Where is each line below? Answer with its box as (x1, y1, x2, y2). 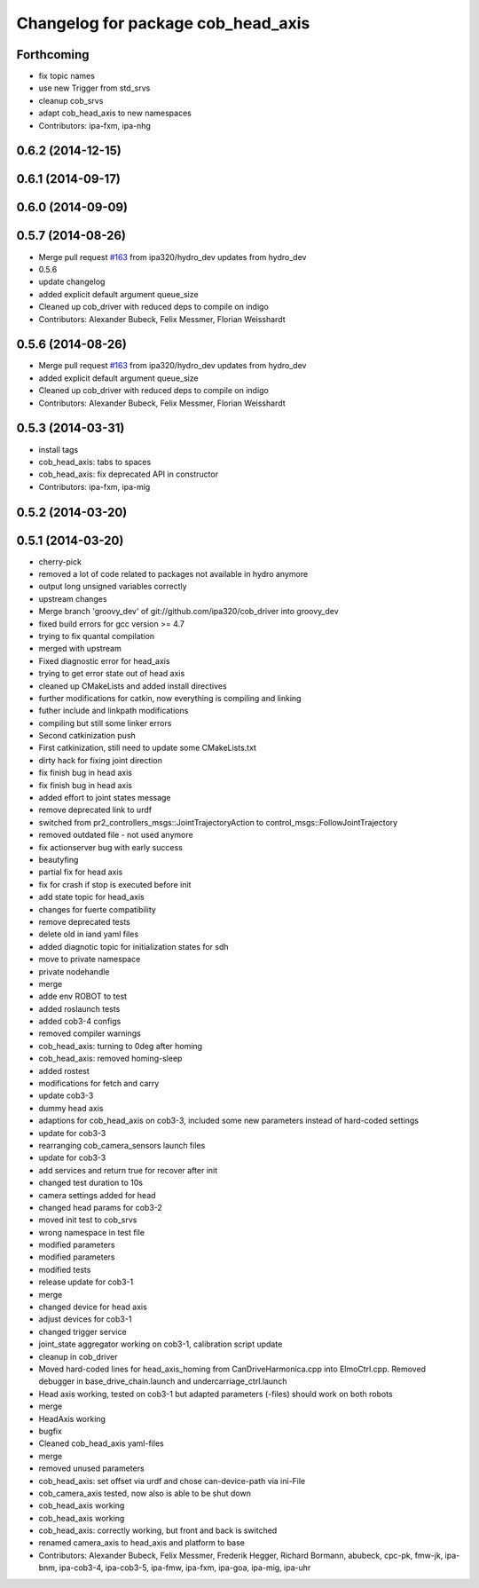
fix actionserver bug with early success (38, 841, 184, 852)
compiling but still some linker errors (38, 717, 172, 728)
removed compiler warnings (38, 1028, 141, 1039)
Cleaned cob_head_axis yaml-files (38, 1438, 164, 1449)
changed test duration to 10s (38, 1177, 144, 1189)
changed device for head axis (38, 1301, 148, 1313)
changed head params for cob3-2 (38, 1202, 163, 1213)
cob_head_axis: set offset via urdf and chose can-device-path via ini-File (38, 1475, 306, 1486)
